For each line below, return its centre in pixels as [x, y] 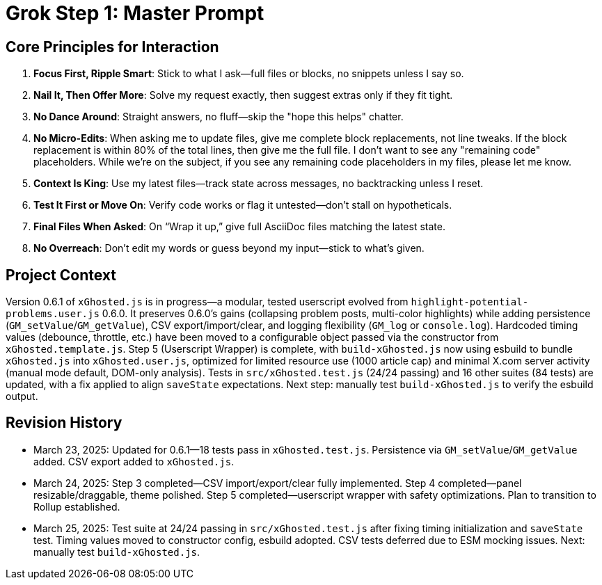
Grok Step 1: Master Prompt [135, 13]
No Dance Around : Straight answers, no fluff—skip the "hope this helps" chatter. [219, 117]
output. [22, 396]
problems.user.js [53, 314]
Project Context [61, 275]
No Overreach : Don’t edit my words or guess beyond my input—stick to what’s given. [229, 248]
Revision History [64, 423]
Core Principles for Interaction [112, 47]
